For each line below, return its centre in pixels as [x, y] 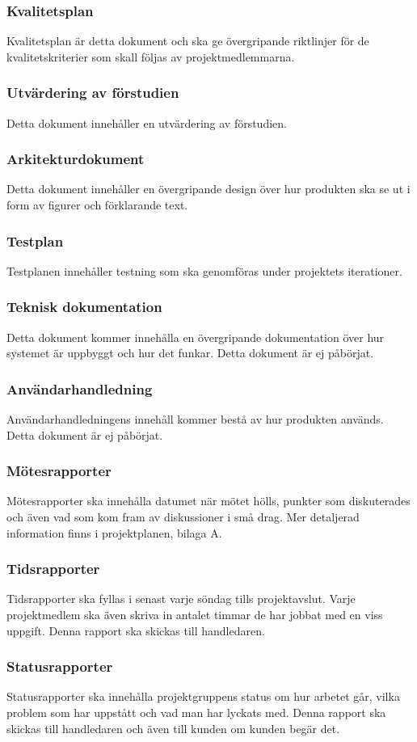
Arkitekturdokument [76, 159]
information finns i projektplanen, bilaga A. [114, 532]
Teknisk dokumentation [84, 307]
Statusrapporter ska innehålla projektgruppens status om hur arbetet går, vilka [203, 696]
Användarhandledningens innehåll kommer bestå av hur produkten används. [195, 419]
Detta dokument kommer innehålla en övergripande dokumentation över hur [196, 337]
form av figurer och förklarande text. [97, 205]
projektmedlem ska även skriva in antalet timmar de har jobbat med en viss [195, 615]
